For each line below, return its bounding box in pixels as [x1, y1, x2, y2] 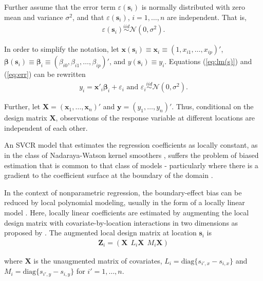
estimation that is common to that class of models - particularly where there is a [4, 159, 258, 170]
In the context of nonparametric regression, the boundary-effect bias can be [4, 187, 242, 197]
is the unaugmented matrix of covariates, [33, 255, 162, 266]
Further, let [4, 101, 41, 112]
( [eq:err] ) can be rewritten [4, 69, 86, 79]
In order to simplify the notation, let [4, 44, 119, 54]
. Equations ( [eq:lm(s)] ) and [164, 56, 252, 67]
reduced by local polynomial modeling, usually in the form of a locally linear [4, 197, 245, 208]
